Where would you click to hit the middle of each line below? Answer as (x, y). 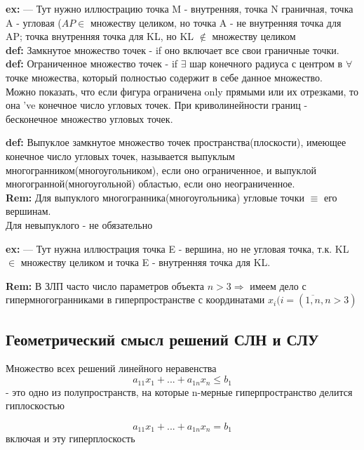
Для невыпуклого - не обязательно (79, 224)
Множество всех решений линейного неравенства (111, 368)
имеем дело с (278, 285)
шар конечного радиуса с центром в (266, 64)
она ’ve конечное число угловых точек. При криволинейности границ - (157, 105)
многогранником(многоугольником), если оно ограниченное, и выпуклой (161, 170)
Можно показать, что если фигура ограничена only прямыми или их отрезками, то (182, 91)
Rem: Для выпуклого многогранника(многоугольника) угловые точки (155, 197)
